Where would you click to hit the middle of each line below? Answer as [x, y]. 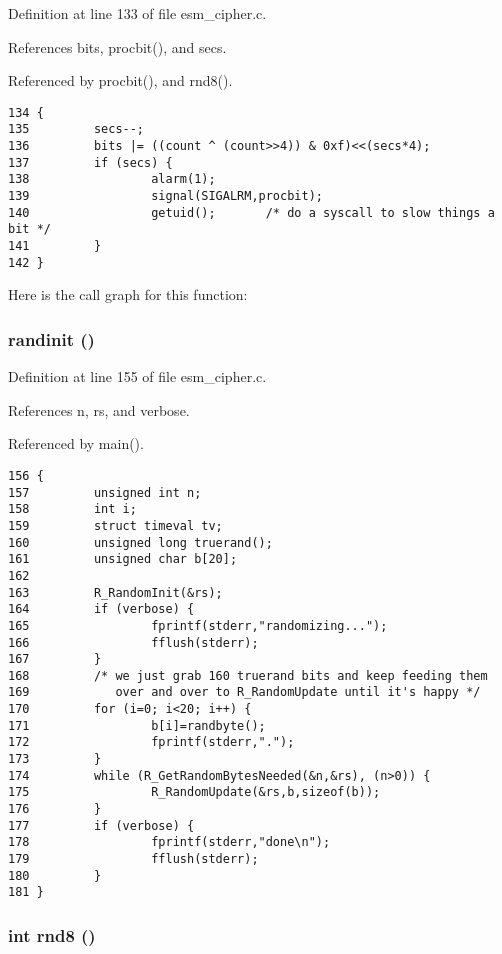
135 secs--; [76, 129]
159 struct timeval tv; [115, 525]
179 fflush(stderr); [133, 859]
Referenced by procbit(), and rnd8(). [120, 80]
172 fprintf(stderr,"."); [151, 742]
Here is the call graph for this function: [128, 294]
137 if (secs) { [90, 162]
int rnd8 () [52, 934]
